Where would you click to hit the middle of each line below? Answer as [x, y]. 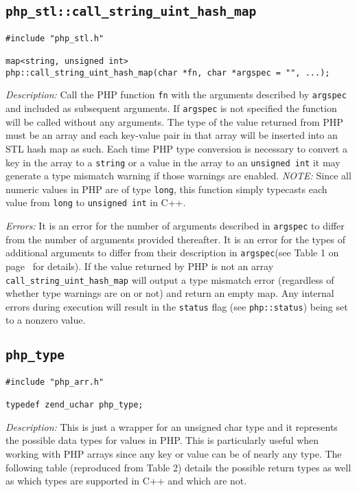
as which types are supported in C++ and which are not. [126, 481]
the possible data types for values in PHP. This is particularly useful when [162, 440]
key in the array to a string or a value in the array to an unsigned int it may [173, 162]
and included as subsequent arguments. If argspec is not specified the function [171, 108]
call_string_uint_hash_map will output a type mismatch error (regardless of [170, 279]
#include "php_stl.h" [55, 38]
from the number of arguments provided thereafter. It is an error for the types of [175, 239]
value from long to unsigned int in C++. [96, 202]
